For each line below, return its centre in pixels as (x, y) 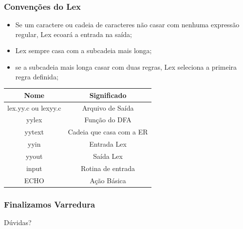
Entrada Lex (108, 144)
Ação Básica (108, 180)
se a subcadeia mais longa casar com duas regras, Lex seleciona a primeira (126, 67)
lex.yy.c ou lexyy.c (34, 107)
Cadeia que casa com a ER (108, 132)
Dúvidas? (18, 222)
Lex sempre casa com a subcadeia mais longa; (84, 50)
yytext (34, 132)
